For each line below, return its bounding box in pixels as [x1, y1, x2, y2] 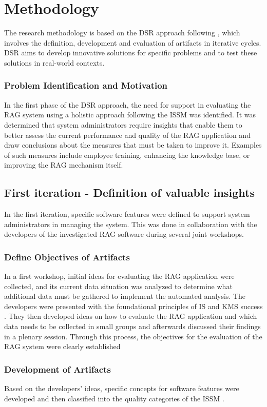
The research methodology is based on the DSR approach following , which [4, 27, 240, 38]
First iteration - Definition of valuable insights [4, 185, 255, 200]
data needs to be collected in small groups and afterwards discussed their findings [4, 321, 261, 332]
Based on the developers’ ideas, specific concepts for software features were [4, 383, 239, 394]
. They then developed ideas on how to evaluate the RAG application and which [4, 311, 257, 321]
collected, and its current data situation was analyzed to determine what [4, 280, 233, 291]
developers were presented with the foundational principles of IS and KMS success [4, 300, 263, 311]
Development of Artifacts [4, 362, 111, 375]
